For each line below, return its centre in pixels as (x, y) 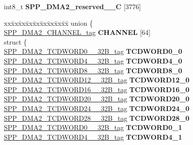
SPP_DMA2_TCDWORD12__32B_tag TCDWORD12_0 (97, 80)
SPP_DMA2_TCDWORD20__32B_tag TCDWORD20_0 (97, 99)
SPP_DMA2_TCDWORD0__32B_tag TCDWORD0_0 (93, 51)
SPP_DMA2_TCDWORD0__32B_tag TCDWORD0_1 (93, 127)
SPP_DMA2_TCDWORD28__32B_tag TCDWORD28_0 (97, 118)
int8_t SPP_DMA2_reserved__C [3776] (72, 6)
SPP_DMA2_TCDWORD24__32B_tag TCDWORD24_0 (97, 108)
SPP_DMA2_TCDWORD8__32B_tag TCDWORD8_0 (93, 70)
